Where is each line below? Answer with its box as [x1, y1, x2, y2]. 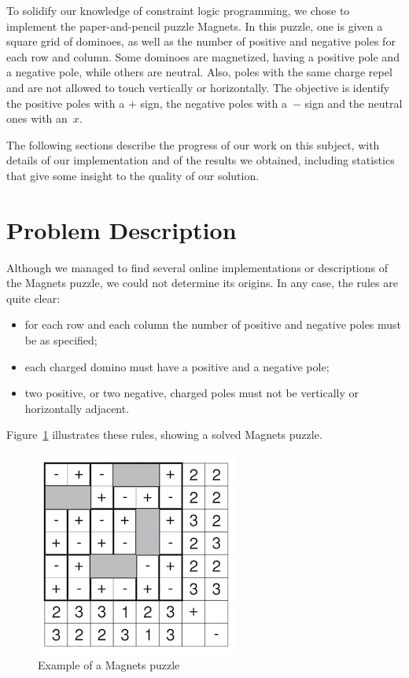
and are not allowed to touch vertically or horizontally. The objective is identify [6, 79, 390, 95]
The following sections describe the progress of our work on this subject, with [6, 136, 380, 153]
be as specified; [24, 332, 98, 348]
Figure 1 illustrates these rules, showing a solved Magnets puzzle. [6, 426, 322, 443]
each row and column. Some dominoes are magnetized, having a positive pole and [6, 48, 400, 64]
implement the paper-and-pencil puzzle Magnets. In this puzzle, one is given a [6, 17, 383, 34]
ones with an [6, 110, 68, 127]
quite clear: [6, 289, 61, 306]
